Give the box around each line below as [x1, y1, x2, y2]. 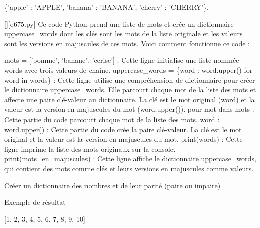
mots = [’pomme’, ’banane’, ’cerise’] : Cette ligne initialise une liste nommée [4, 55, 239, 65]
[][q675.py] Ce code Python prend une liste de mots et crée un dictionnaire [4, 18, 234, 29]
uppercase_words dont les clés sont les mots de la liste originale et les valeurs [4, 28, 243, 39]
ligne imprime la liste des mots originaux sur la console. [4, 143, 176, 154]
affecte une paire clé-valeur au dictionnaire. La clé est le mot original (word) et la [4, 94, 255, 104]
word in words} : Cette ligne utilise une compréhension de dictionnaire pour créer [4, 74, 255, 85]
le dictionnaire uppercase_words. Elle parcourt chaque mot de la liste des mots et [4, 84, 256, 95]
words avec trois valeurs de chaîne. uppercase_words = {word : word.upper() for [4, 64, 253, 75]
